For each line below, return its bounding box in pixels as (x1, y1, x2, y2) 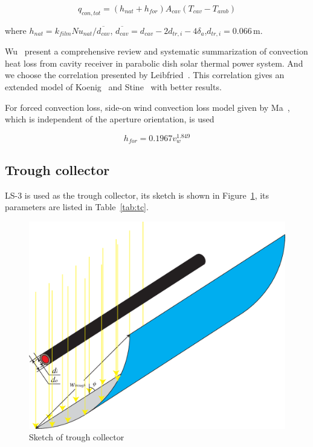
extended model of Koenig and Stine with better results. (5, 81, 222, 93)
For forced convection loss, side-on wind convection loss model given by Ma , (5, 101, 290, 113)
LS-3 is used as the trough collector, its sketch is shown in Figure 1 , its (5, 188, 269, 201)
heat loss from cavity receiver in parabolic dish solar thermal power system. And (5, 56, 303, 69)
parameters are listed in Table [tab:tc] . (5, 200, 149, 213)
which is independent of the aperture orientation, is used (5, 113, 215, 125)
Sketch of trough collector (29, 431, 124, 443)
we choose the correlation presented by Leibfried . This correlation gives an (5, 68, 285, 81)
